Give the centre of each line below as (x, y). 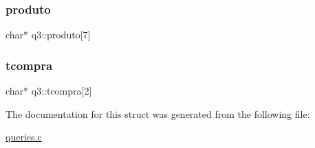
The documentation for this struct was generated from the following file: (158, 113)
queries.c (24, 137)
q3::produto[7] (61, 35)
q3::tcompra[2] (62, 91)
